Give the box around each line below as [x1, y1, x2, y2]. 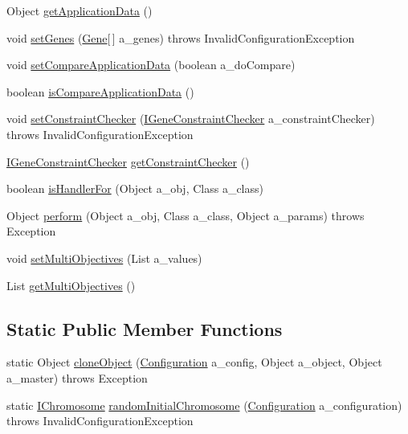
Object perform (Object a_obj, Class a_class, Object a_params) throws [6, 207, 365, 223]
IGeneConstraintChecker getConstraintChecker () [6, 153, 250, 170]
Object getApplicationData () [6, 2, 153, 18]
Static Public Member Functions [6, 316, 283, 341]
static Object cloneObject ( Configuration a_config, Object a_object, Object [6, 354, 382, 371]
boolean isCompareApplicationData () [6, 83, 194, 100]
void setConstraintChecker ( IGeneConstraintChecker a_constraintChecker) [6, 110, 375, 127]
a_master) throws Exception [6, 369, 148, 386]
